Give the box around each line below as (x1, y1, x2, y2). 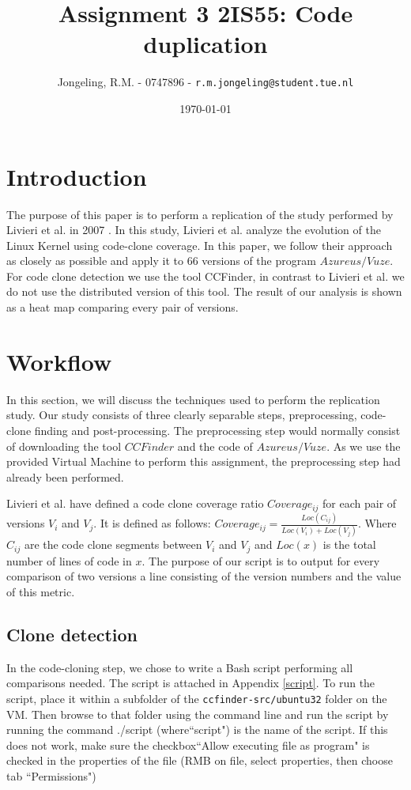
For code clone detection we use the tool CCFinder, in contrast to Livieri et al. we (6, 267, 405, 284)
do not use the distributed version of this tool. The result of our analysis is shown (6, 283, 402, 300)
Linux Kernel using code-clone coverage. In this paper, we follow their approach (6, 236, 393, 253)
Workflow (6, 345, 112, 377)
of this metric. (6, 584, 75, 600)
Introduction (6, 160, 147, 192)
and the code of (177, 437, 253, 454)
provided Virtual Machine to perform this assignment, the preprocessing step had (6, 453, 401, 470)
